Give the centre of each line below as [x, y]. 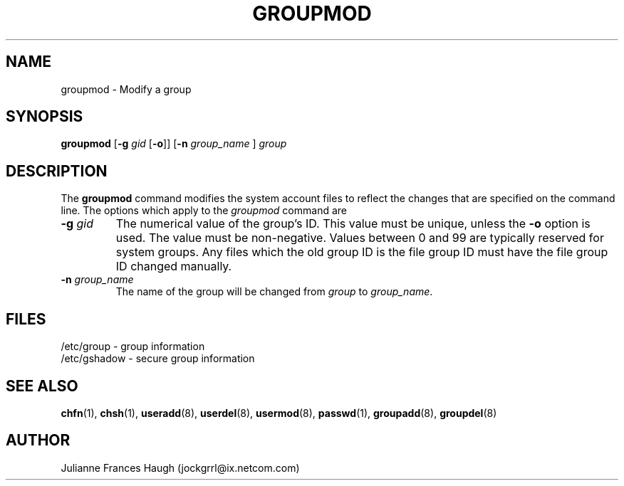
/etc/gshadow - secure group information [158, 359]
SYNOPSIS [45, 117]
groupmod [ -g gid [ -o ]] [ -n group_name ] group [174, 144]
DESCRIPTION [57, 171]
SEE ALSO [42, 386]
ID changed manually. [174, 266]
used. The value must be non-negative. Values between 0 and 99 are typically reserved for [360, 238]
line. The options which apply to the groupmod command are [204, 211]
